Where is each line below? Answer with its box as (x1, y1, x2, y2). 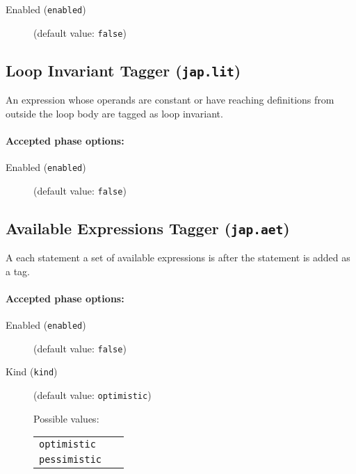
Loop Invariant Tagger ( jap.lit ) (6, 59, 241, 81)
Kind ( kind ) (6, 364, 58, 379)
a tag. (6, 263, 30, 278)
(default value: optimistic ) (33, 388, 152, 402)
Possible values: (33, 411, 99, 425)
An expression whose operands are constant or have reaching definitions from (6, 92, 334, 107)
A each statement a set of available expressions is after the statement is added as (6, 250, 350, 265)
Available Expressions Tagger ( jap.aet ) (6, 217, 290, 238)
